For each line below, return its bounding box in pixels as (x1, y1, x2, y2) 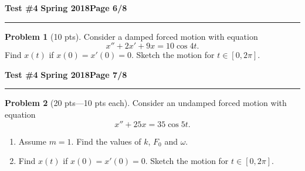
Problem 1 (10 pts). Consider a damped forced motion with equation (5, 30, 258, 42)
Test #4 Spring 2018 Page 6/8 (5, 2, 127, 13)
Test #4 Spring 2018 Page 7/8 (5, 68, 127, 80)
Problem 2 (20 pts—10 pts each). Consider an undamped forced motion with (5, 97, 287, 109)
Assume (18, 135, 46, 147)
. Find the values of (71, 135, 141, 147)
